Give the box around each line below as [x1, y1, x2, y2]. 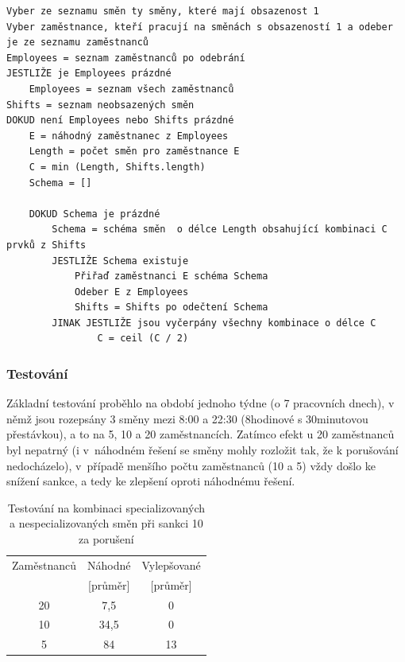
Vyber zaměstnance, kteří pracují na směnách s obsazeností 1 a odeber [6, 21, 393, 33]
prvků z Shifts [6, 239, 87, 251]
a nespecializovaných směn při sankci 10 [10, 515, 203, 532]
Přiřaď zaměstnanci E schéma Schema [74, 271, 268, 282]
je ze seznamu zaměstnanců [6, 37, 148, 49]
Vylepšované [141, 556, 201, 573]
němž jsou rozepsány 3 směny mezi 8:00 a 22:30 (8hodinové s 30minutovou [6, 410, 368, 426]
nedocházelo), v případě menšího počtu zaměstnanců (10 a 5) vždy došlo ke [6, 457, 376, 473]
